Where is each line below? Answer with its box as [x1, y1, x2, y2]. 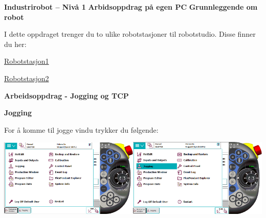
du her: [4, 38, 27, 49]
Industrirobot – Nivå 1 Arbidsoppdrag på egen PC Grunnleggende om [4, 2, 258, 12]
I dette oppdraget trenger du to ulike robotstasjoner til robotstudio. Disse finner [4, 29, 256, 39]
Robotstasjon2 [4, 72, 49, 83]
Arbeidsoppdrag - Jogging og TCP [4, 90, 129, 101]
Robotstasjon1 [4, 56, 49, 66]
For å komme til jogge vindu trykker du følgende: [4, 124, 159, 135]
